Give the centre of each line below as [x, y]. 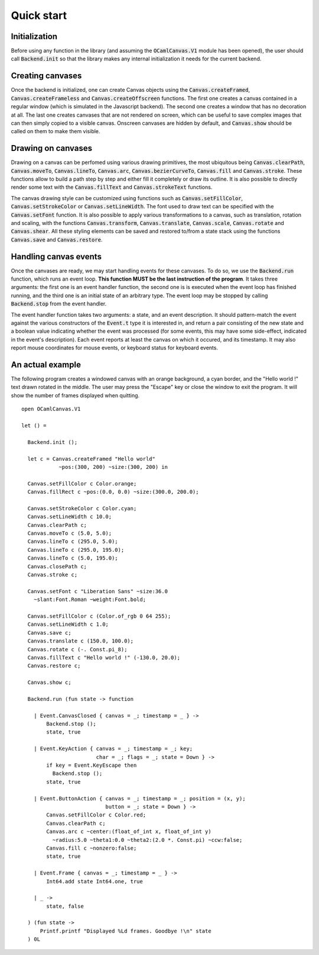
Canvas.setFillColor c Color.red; [96, 815]
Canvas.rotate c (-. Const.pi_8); [77, 649]
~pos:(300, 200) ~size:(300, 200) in [113, 467]
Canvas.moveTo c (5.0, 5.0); [70, 533]
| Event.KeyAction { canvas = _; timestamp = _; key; [113, 749]
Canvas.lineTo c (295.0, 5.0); [73, 541]
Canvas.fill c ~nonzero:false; [92, 848]
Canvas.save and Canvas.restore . [57, 239]
